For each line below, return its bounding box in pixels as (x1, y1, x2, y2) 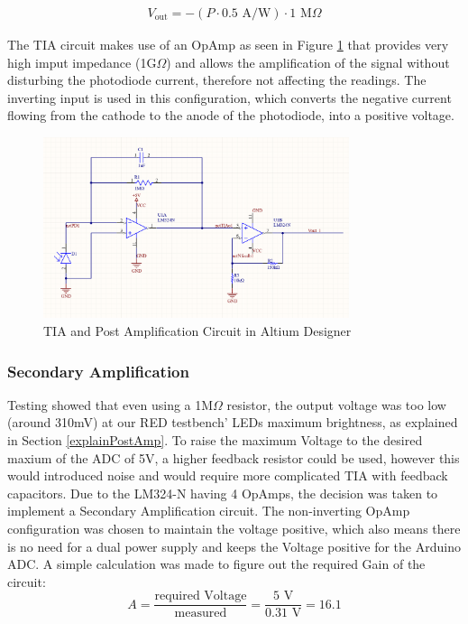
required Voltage (154, 590, 247, 603)
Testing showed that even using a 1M (7, 395, 214, 414)
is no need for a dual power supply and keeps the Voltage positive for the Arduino (7, 536, 461, 555)
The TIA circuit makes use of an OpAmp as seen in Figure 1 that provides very (7, 35, 449, 54)
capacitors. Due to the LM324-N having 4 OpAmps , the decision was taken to (7, 483, 438, 502)
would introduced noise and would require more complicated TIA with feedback (7, 466, 448, 485)
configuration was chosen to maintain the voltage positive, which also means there (7, 518, 461, 537)
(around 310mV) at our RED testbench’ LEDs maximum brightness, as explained (7, 413, 458, 432)
